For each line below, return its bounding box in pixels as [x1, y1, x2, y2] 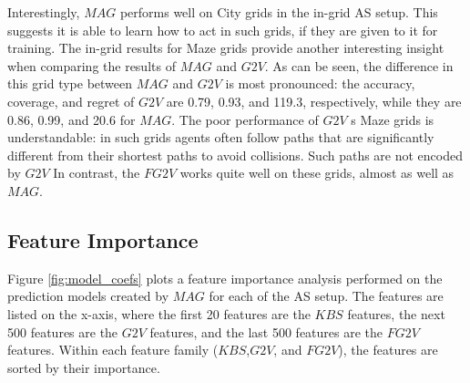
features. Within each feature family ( [7, 340, 219, 359]
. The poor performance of [171, 109, 319, 129]
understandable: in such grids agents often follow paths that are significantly [7, 128, 434, 147]
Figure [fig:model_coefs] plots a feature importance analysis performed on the [7, 268, 443, 287]
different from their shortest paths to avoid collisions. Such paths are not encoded [7, 145, 463, 164]
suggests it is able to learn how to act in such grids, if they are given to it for [7, 20, 438, 39]
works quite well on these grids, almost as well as [179, 163, 455, 182]
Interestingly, [7, 3, 80, 21]
